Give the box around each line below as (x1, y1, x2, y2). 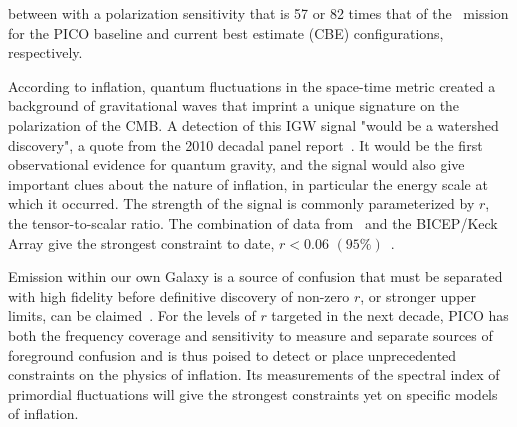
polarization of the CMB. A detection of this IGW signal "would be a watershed (8, 114, 499, 135)
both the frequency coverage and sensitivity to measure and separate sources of (8, 324, 493, 345)
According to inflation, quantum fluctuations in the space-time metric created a (8, 75, 496, 96)
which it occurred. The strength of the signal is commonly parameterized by (8, 193, 475, 214)
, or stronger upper (360, 285, 477, 306)
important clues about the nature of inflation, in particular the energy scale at (8, 173, 488, 194)
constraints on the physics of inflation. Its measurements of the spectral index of (8, 364, 500, 385)
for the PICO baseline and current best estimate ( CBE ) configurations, (8, 22, 444, 43)
